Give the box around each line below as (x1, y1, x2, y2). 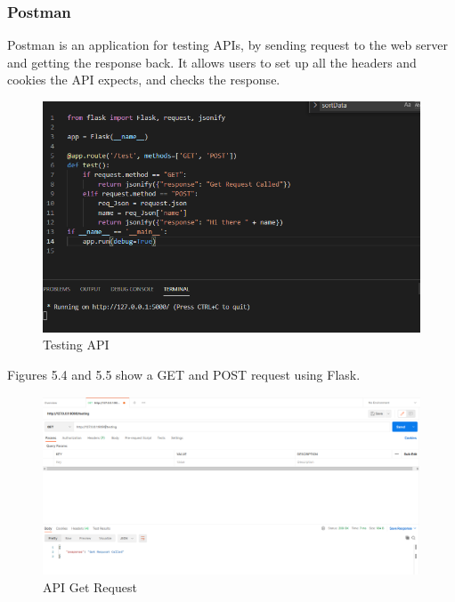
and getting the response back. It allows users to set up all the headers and (7, 52, 417, 71)
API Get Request (43, 577, 137, 596)
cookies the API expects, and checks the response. (7, 70, 280, 89)
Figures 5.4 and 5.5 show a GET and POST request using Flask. (7, 365, 361, 383)
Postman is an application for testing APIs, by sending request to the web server (7, 36, 448, 54)
